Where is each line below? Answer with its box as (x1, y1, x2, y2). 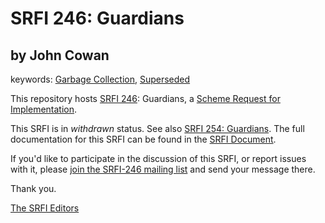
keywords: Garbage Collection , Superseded (10, 73, 191, 85)
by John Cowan (10, 47, 110, 64)
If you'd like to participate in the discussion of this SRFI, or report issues (10, 153, 307, 164)
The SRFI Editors (10, 202, 80, 214)
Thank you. (10, 183, 57, 194)
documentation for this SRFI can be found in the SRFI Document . (10, 133, 277, 145)
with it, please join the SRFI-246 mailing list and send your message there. (10, 163, 316, 175)
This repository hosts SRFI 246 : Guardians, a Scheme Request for (10, 93, 281, 104)
